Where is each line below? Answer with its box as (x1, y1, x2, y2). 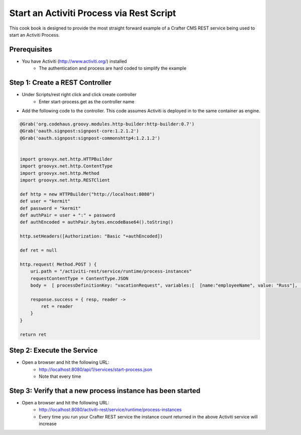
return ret (20, 331, 47, 337)
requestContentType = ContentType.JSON (30, 276, 129, 281)
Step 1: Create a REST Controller (9, 78, 112, 87)
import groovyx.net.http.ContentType (20, 163, 113, 169)
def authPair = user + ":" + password (20, 212, 115, 218)
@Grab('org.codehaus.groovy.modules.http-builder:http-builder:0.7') (20, 121, 195, 127)
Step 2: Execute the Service (9, 346, 98, 355)
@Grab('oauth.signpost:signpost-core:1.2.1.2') (20, 128, 139, 134)
